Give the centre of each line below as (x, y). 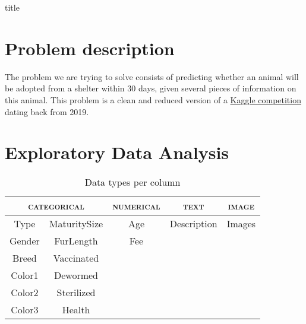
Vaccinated (76, 258)
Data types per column (133, 182)
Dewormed (76, 275)
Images (241, 224)
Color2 (25, 293)
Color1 (25, 275)
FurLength (76, 241)
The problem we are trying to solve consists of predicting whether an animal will (152, 76)
